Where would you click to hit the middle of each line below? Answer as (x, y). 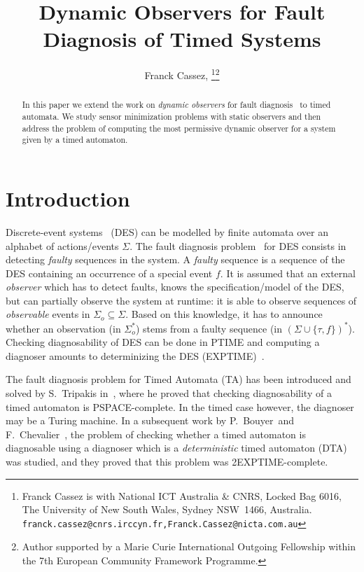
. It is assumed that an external (288, 273)
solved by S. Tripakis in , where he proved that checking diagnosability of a (169, 392)
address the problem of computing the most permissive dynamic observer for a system (179, 128)
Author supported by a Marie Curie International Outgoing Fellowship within (189, 546)
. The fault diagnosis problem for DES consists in (238, 245)
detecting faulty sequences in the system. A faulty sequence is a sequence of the (175, 259)
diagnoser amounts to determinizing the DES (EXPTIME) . (135, 355)
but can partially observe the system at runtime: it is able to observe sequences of (181, 300)
